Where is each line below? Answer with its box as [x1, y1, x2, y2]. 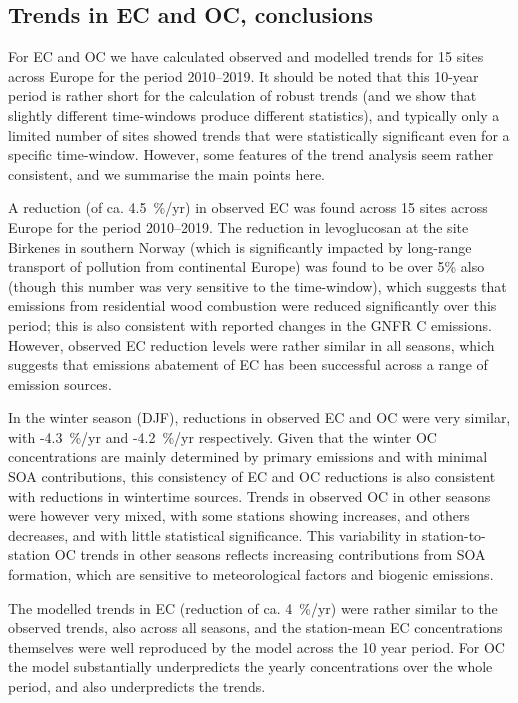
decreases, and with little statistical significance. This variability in [8, 524, 418, 545]
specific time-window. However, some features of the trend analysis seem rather [8, 144, 494, 165]
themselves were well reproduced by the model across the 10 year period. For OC [8, 636, 505, 657]
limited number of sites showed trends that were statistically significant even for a [8, 124, 510, 145]
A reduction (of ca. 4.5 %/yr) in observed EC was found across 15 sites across [8, 197, 488, 218]
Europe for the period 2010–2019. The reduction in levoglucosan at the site [8, 216, 469, 237]
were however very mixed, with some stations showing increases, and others [8, 505, 470, 526]
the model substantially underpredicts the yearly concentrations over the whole [8, 656, 493, 677]
